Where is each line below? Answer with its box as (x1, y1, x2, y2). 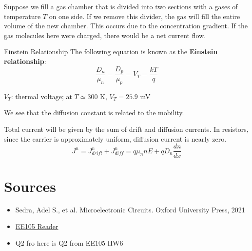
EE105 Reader (15, 221, 58, 231)
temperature (4, 11, 41, 21)
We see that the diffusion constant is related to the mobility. (4, 107, 184, 118)
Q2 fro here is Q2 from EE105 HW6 (15, 237, 123, 248)
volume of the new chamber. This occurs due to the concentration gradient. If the (4, 21, 248, 31)
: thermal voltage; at (11, 91, 72, 101)
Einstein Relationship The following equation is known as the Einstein (4, 46, 218, 57)
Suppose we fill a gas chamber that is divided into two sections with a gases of (4, 1, 238, 11)
